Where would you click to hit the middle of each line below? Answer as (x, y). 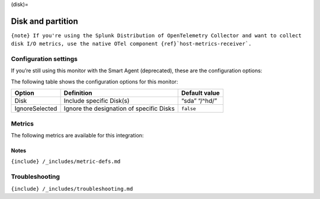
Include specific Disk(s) (97, 101)
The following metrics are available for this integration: (77, 135)
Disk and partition (44, 21)
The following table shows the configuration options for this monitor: (95, 81)
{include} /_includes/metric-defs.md (66, 162)
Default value (200, 93)
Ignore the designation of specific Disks (119, 108)
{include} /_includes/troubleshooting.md (72, 189)
